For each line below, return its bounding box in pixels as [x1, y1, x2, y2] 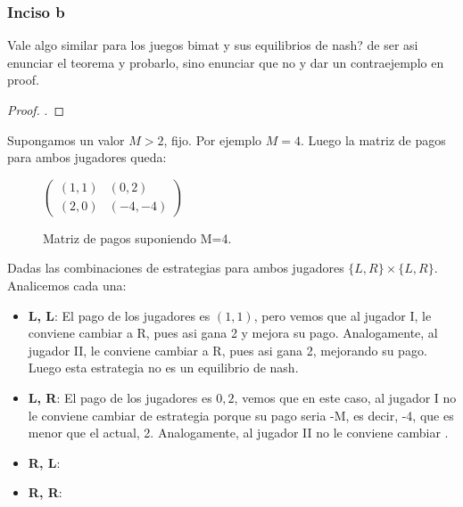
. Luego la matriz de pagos [300, 130, 446, 149]
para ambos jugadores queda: [7, 148, 167, 167]
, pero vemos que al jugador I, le [253, 306, 432, 324]
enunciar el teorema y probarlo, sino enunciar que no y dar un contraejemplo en [7, 53, 444, 71]
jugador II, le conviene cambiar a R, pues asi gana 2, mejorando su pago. [28, 340, 427, 359]
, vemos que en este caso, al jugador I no [234, 388, 457, 406]
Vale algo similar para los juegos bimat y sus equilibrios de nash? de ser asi [7, 36, 418, 54]
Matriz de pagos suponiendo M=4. [43, 228, 232, 247]
